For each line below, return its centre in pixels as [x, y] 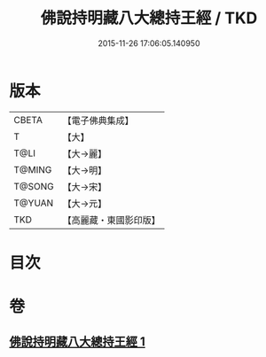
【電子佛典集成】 [98, 120]
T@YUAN [34, 203]
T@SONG [34, 186]
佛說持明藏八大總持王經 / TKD [149, 18]
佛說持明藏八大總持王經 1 [78, 342]
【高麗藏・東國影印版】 [112, 220]
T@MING [33, 169]
